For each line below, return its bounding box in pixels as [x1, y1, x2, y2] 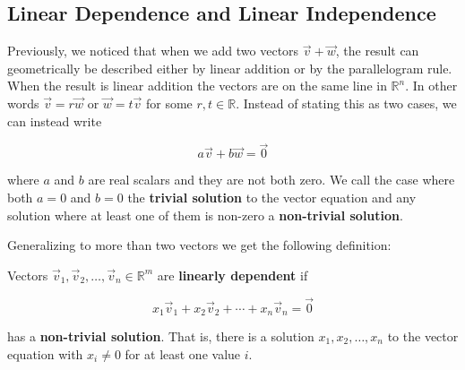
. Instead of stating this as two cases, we [236, 93, 457, 112]
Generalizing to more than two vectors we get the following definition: [7, 236, 392, 254]
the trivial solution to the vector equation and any [127, 187, 417, 206]
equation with [7, 344, 83, 363]
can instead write [7, 111, 102, 130]
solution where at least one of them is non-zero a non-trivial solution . [7, 205, 403, 224]
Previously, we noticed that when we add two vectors [7, 41, 299, 60]
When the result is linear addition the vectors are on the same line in [7, 76, 387, 95]
